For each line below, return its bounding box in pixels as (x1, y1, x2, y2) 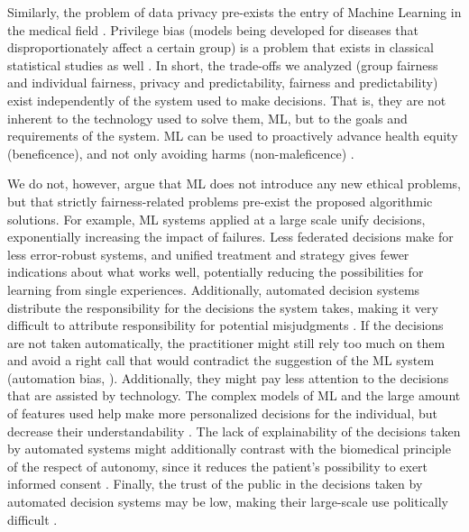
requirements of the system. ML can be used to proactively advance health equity (7, 126, 458, 145)
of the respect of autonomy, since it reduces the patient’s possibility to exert (7, 456, 428, 475)
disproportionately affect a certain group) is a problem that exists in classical (7, 38, 434, 57)
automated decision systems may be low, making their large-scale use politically (7, 492, 448, 511)
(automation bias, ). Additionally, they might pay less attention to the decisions (7, 368, 449, 387)
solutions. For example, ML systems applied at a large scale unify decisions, (7, 209, 426, 228)
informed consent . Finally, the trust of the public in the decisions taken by (7, 474, 423, 493)
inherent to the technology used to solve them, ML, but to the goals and (7, 108, 408, 127)
